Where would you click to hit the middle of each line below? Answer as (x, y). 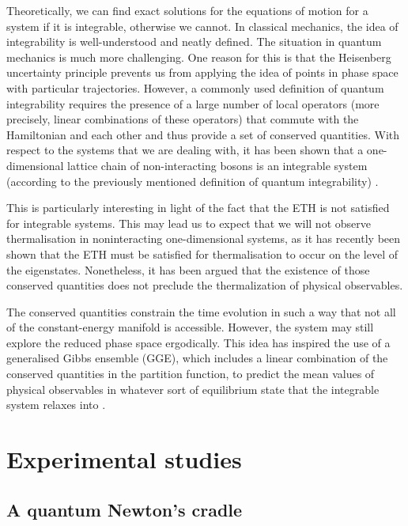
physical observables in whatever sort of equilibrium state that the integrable (193, 389)
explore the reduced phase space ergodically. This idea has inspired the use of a (198, 342)
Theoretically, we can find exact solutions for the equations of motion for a (187, 10)
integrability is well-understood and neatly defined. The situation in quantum (194, 42)
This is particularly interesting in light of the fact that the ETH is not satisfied (198, 208)
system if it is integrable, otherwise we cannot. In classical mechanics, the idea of (202, 26)
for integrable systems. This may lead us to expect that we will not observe (189, 223)
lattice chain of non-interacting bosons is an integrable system (217, 165)
